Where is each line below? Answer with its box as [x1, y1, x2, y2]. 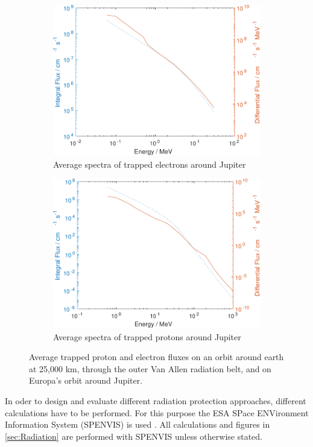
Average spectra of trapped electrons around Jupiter [53, 157, 246, 170]
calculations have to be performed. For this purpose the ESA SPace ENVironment [5, 406, 309, 419]
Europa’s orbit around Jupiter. [29, 374, 143, 387]
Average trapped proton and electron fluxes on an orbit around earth [29, 350, 284, 363]
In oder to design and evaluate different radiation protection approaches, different [5, 395, 306, 407]
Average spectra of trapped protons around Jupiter [53, 330, 241, 343]
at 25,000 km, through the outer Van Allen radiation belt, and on [29, 362, 271, 375]
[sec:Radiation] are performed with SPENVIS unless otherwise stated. [5, 430, 262, 442]
